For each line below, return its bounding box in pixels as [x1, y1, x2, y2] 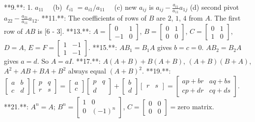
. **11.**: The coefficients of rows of [37, 13, 147, 23]
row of [4, 26, 23, 36]
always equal [68, 66, 106, 76]
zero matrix [177, 103, 212, 111]
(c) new [114, 2, 137, 12]
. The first [210, 13, 241, 23]
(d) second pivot [190, 2, 239, 12]
